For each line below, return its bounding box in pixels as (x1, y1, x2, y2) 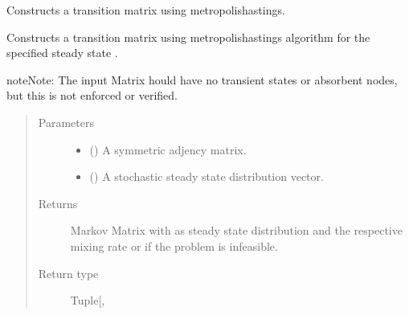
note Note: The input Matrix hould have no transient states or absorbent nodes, (6, 71, 398, 88)
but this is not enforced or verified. (6, 87, 178, 104)
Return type (38, 264, 99, 281)
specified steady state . (6, 44, 118, 61)
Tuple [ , (70, 292, 105, 309)
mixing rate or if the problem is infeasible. (70, 237, 278, 254)
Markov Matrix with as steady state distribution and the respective (70, 222, 403, 239)
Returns (38, 194, 78, 211)
